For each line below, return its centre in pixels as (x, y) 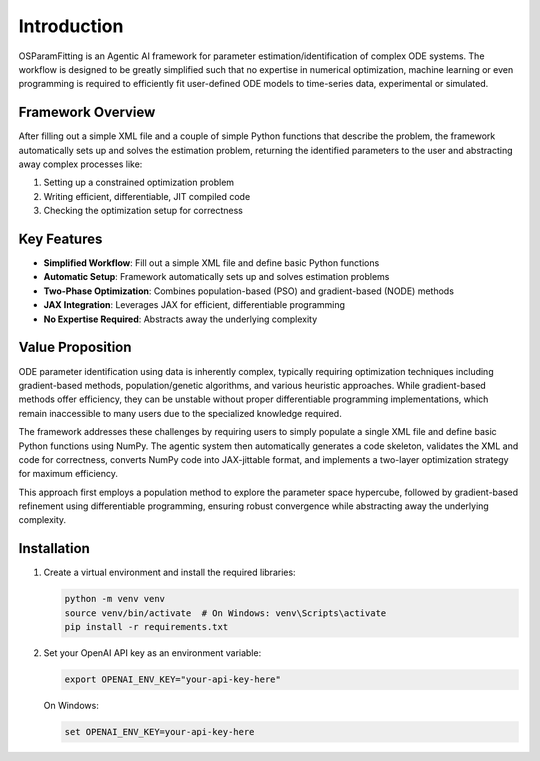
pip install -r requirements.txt (146, 627)
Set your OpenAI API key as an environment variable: (152, 653)
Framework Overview (87, 112)
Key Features (60, 239)
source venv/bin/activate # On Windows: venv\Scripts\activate (225, 613)
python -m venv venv (114, 599)
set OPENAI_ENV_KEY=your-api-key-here (159, 732)
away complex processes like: (80, 164)
